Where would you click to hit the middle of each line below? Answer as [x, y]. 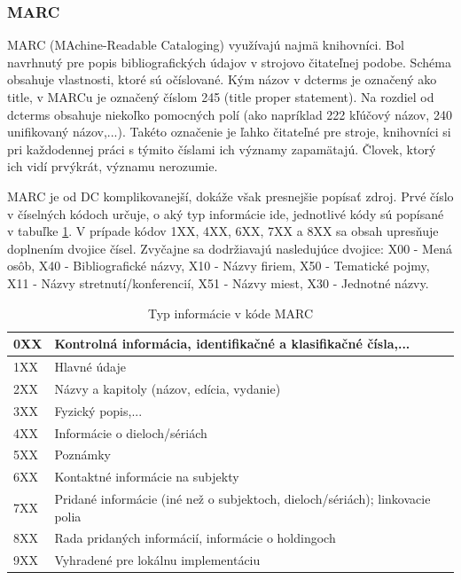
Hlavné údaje [90, 366]
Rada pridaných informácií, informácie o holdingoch [195, 538]
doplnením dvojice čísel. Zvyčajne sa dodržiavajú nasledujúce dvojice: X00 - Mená [230, 248]
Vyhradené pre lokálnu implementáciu [157, 560]
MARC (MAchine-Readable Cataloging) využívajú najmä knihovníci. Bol [206, 45]
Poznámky [82, 455]
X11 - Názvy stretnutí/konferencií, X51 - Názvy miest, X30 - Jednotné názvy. [218, 282]
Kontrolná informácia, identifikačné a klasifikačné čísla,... [232, 344]
